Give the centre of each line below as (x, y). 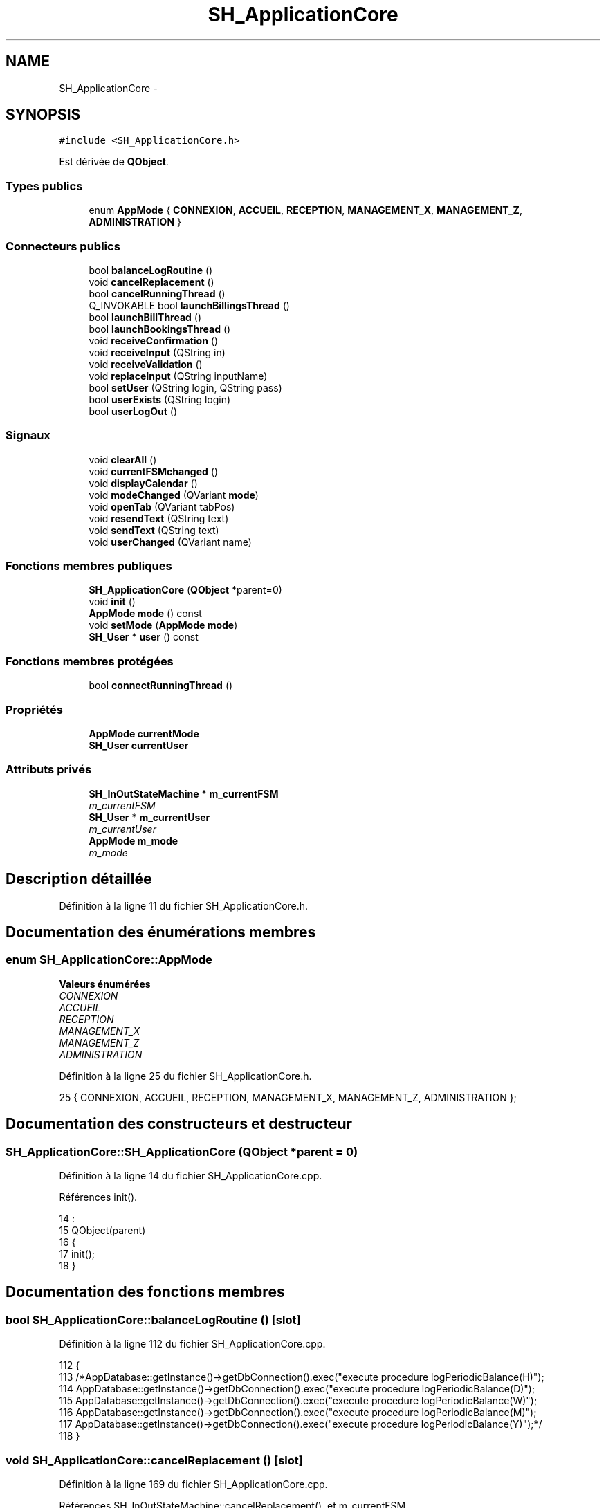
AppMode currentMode (144, 733)
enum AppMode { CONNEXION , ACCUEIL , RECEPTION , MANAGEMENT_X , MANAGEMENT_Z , (305, 210)
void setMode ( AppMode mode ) (163, 625)
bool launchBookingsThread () (160, 329)
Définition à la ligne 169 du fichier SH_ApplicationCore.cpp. (193, 1484)
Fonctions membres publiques (89, 566)
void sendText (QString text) (154, 530)
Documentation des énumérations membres (161, 932)
